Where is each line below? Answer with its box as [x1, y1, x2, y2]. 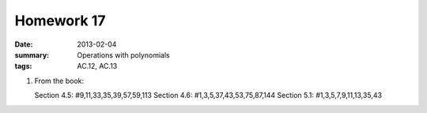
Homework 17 [14, 12, 106, 29]
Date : [14, 40, 33, 49]
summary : [14, 50, 50, 59]
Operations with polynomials [77, 50, 170, 59]
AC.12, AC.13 [77, 62, 118, 71]
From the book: [34, 76, 85, 85]
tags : [14, 62, 32, 71]
